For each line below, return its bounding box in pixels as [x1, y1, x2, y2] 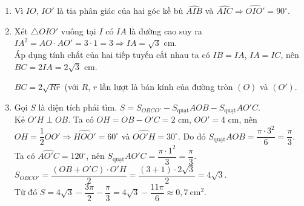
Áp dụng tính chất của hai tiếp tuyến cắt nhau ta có [14, 48, 210, 60]
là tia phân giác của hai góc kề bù [57, 4, 183, 17]
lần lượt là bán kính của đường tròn [99, 80, 233, 93]
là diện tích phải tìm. [38, 100, 117, 113]
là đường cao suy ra [129, 24, 202, 37]
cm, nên [228, 113, 257, 126]
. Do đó [177, 129, 206, 142]
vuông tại [61, 24, 96, 37]
